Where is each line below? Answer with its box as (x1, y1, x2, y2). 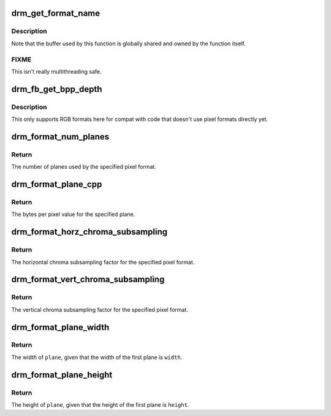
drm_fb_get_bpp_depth (11, 83, 102, 94)
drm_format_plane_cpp (11, 179, 102, 190)
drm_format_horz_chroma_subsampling (11, 227, 168, 237)
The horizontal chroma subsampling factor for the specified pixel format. (11, 258, 195, 266)
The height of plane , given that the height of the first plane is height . (11, 401, 189, 408)
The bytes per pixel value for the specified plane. (11, 210, 135, 218)
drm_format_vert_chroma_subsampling (11, 274, 165, 285)
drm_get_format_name (11, 8, 101, 18)
